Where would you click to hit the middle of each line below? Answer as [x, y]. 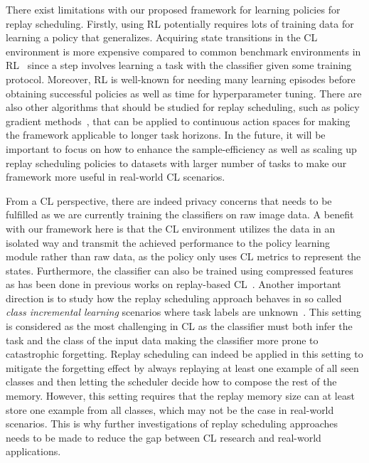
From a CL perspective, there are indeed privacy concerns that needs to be [169, 200]
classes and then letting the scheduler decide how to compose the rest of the [171, 382]
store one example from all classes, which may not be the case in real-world [170, 409]
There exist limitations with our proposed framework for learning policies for [173, 9]
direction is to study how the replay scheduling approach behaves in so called [174, 298]
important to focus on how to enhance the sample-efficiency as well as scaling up [181, 148]
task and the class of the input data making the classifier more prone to [162, 340]
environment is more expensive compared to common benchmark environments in [183, 51]
